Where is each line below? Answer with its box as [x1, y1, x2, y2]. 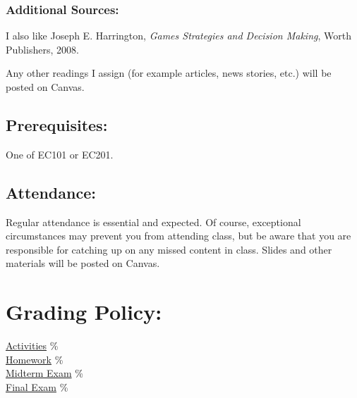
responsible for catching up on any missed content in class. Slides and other [6, 242, 332, 256]
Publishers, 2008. [6, 42, 79, 56]
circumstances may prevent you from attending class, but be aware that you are [6, 228, 351, 243]
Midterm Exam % [6, 366, 83, 380]
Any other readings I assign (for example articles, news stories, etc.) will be [6, 66, 332, 80]
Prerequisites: [6, 113, 108, 135]
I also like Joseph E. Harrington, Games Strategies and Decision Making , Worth [6, 28, 351, 43]
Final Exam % [6, 379, 68, 394]
